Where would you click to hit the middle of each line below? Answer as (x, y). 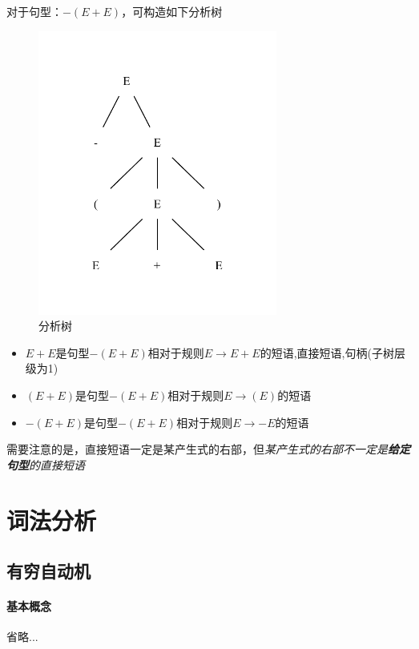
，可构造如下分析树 (172, 11)
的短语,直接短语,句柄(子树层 (332, 352)
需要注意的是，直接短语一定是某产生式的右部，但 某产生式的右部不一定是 (197, 449)
